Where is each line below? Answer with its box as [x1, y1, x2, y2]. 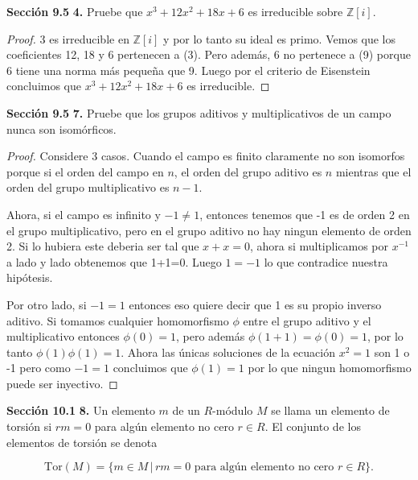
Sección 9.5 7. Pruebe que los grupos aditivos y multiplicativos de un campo [6, 104, 391, 121]
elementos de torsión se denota [6, 433, 158, 450]
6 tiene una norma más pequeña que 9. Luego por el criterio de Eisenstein [6, 61, 371, 78]
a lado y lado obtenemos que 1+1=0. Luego [6, 253, 222, 270]
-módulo [212, 402, 253, 419]
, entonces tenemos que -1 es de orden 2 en [199, 205, 410, 222]
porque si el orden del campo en [6, 163, 164, 180]
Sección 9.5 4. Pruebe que [6, 3, 143, 19]
